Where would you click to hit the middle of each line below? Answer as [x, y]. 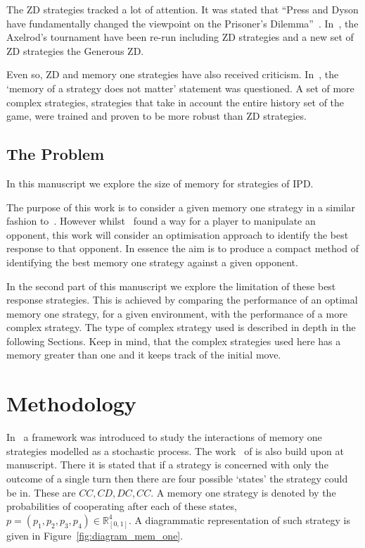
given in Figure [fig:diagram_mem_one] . [95, 535]
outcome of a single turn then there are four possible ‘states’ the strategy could [177, 478]
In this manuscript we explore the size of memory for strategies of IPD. [160, 183]
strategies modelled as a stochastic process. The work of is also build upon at [175, 450]
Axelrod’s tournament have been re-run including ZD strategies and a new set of [180, 37]
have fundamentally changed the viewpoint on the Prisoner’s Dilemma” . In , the [182, 23]
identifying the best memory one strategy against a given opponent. [152, 262]
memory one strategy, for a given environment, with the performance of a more [177, 313]
